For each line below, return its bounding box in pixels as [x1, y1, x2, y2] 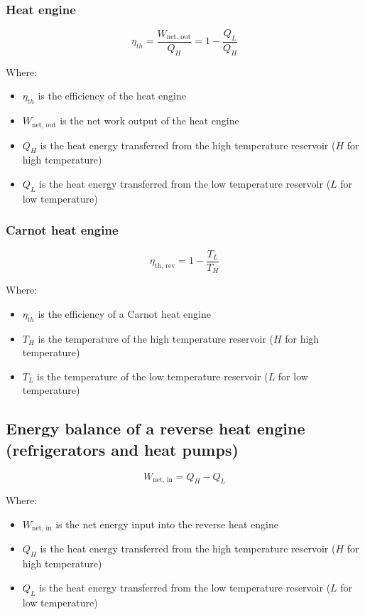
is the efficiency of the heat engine [38, 88, 186, 103]
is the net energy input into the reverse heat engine [55, 516, 278, 531]
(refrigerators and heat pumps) [6, 438, 239, 460]
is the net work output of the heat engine [60, 113, 239, 128]
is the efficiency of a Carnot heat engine [38, 306, 211, 321]
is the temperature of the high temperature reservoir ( [38, 331, 273, 346]
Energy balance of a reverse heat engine [6, 417, 305, 439]
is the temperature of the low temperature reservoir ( [37, 368, 268, 383]
